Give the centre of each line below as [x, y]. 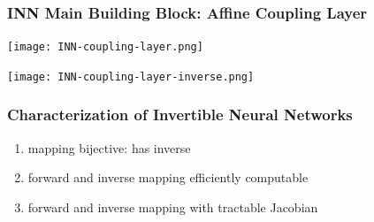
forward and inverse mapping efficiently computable [168, 177]
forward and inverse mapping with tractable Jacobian [173, 207]
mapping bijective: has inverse [109, 147]
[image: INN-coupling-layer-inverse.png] [131, 77]
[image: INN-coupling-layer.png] [105, 47]
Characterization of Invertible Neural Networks [180, 115]
